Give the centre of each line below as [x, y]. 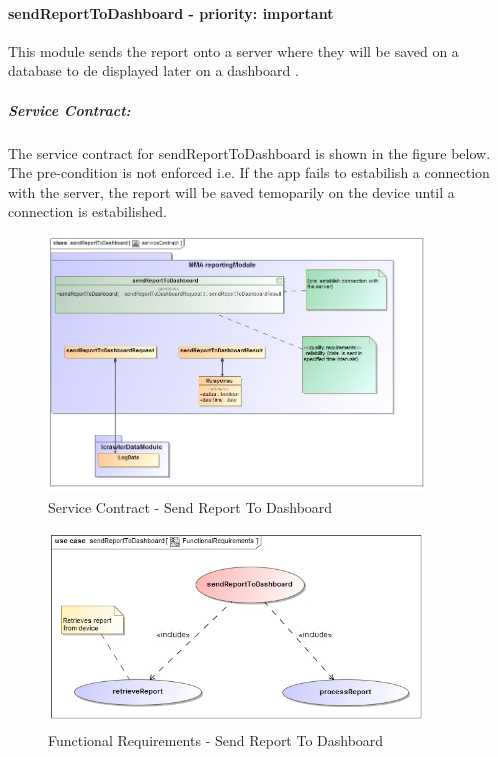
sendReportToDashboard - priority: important [171, 12]
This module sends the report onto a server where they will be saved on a [233, 50]
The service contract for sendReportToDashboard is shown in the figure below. [249, 152]
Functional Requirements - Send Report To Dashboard [216, 740]
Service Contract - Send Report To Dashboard [190, 506]
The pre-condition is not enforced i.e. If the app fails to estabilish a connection [249, 172]
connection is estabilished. [87, 211]
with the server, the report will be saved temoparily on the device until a [231, 191]
